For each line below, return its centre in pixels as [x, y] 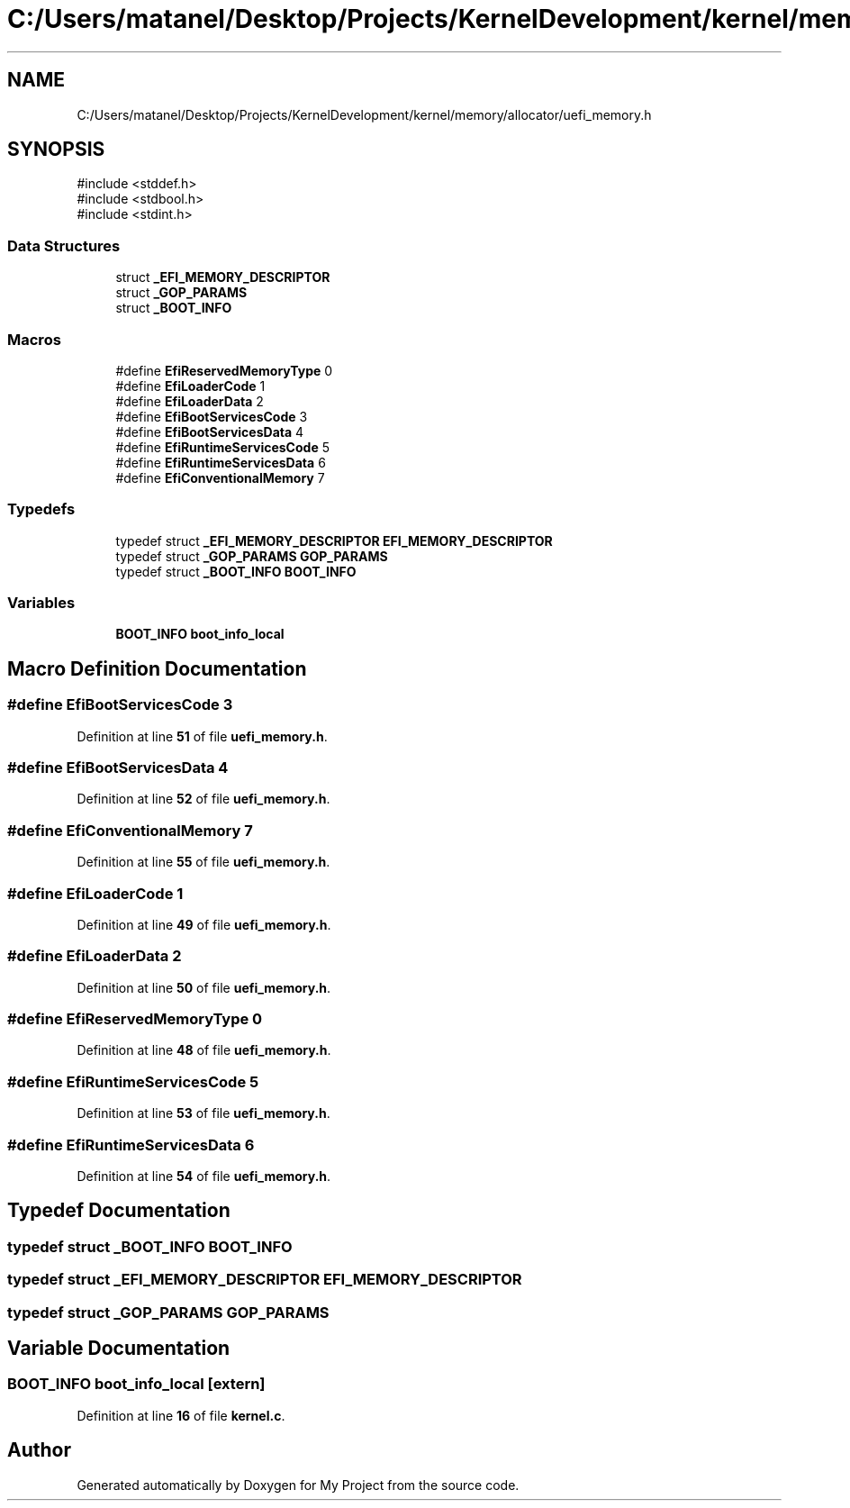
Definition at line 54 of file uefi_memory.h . [204, 1176]
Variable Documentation [119, 1348]
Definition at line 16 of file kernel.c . [181, 1415]
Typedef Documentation [119, 1211]
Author [39, 1450]
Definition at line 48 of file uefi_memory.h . [204, 1050]
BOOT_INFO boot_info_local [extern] [136, 1384]
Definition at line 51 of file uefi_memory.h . [202, 736]
